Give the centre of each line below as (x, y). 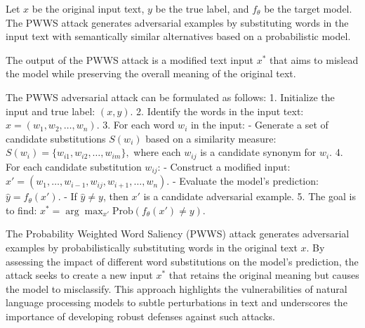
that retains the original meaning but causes (264, 275)
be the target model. (308, 8)
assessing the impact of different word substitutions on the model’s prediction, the (182, 261)
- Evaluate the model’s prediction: (245, 181)
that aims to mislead (314, 59)
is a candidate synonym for (258, 152)
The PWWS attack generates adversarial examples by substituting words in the (177, 22)
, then (115, 196)
